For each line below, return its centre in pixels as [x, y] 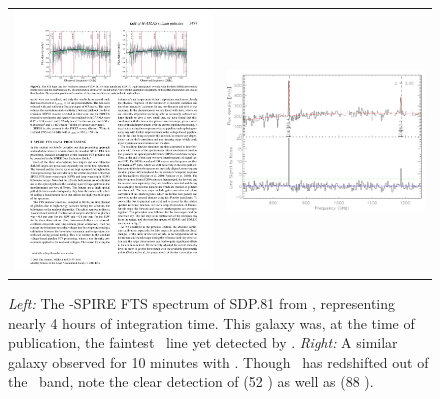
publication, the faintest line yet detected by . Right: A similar [203, 342]
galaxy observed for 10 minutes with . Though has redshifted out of [218, 361]
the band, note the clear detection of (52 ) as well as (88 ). [191, 381]
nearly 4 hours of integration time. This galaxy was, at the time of [211, 322]
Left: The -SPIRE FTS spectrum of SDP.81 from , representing [202, 303]
